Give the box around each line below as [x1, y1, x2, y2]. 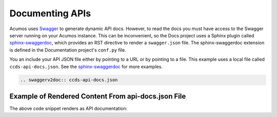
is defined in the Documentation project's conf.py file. [9, 46, 126, 53]
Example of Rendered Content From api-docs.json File [9, 92, 186, 101]
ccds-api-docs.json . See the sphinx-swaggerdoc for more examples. [9, 63, 163, 69]
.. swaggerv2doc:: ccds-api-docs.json [20, 77, 118, 83]
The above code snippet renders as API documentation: [9, 105, 128, 111]
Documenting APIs [9, 8, 91, 19]
